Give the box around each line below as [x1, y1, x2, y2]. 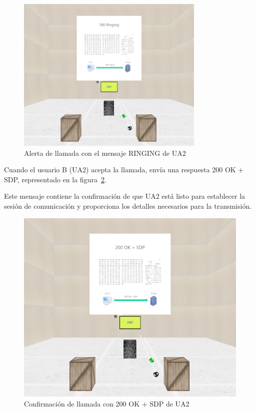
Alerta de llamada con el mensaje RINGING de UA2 [24, 147, 186, 158]
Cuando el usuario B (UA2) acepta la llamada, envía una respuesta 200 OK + [4, 164, 244, 175]
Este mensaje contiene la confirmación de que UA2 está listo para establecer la [4, 191, 245, 201]
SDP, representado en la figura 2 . [4, 174, 106, 184]
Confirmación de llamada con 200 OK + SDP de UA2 [24, 398, 189, 409]
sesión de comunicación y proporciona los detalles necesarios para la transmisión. [4, 200, 252, 211]
